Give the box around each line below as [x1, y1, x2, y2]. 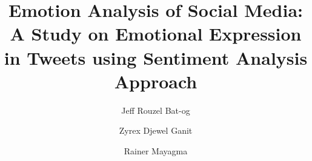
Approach [114, 68, 197, 93]
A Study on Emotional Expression [10, 21, 302, 46]
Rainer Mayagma [124, 144, 188, 157]
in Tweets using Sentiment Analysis [4, 45, 308, 70]
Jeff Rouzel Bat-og [121, 103, 190, 116]
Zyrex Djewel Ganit [119, 124, 193, 137]
